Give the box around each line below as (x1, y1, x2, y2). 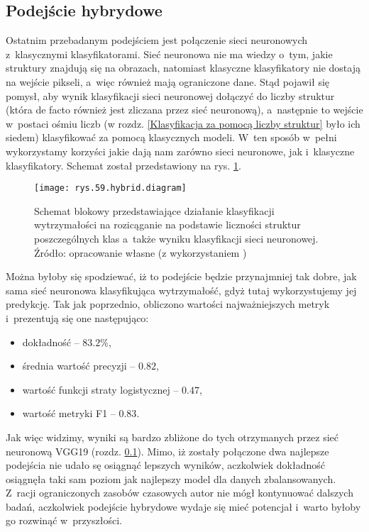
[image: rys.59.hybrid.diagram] (34, 183, 187, 194)
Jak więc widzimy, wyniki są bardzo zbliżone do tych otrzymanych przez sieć (6, 429, 339, 444)
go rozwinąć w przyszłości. (6, 513, 122, 528)
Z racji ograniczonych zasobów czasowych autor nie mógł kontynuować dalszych (6, 485, 353, 500)
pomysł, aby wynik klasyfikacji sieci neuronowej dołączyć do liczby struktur (6, 88, 335, 103)
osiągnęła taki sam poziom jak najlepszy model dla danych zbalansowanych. (6, 471, 336, 486)
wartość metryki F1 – (22, 406, 116, 421)
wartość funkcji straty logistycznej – (22, 382, 179, 397)
